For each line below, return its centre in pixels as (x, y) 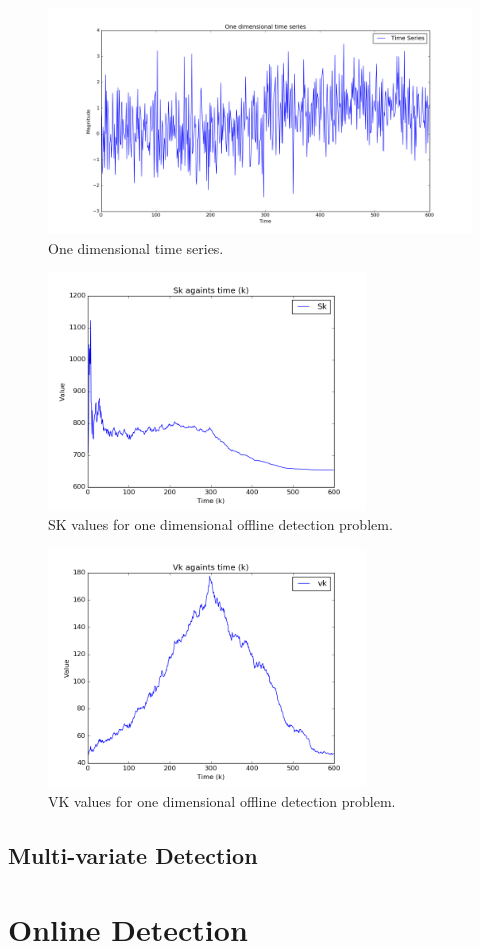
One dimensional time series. (136, 247)
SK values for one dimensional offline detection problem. (220, 524)
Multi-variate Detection (133, 855)
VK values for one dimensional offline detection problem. (222, 801)
